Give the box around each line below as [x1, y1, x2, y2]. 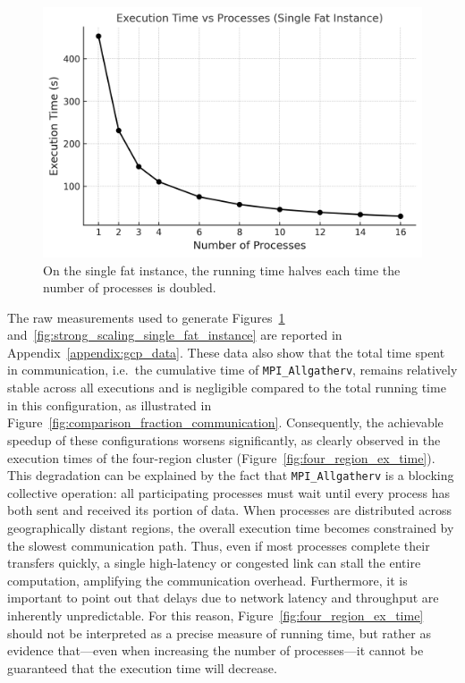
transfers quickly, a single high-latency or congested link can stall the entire [7, 553, 421, 572]
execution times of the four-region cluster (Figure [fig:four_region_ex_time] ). [7, 448, 435, 467]
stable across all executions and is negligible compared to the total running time [7, 378, 446, 397]
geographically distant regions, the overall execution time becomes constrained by [7, 518, 454, 536]
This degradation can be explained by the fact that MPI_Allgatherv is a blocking [7, 466, 454, 485]
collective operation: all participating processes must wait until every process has [7, 483, 450, 502]
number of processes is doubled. [43, 278, 216, 297]
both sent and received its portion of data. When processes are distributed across [7, 501, 452, 519]
